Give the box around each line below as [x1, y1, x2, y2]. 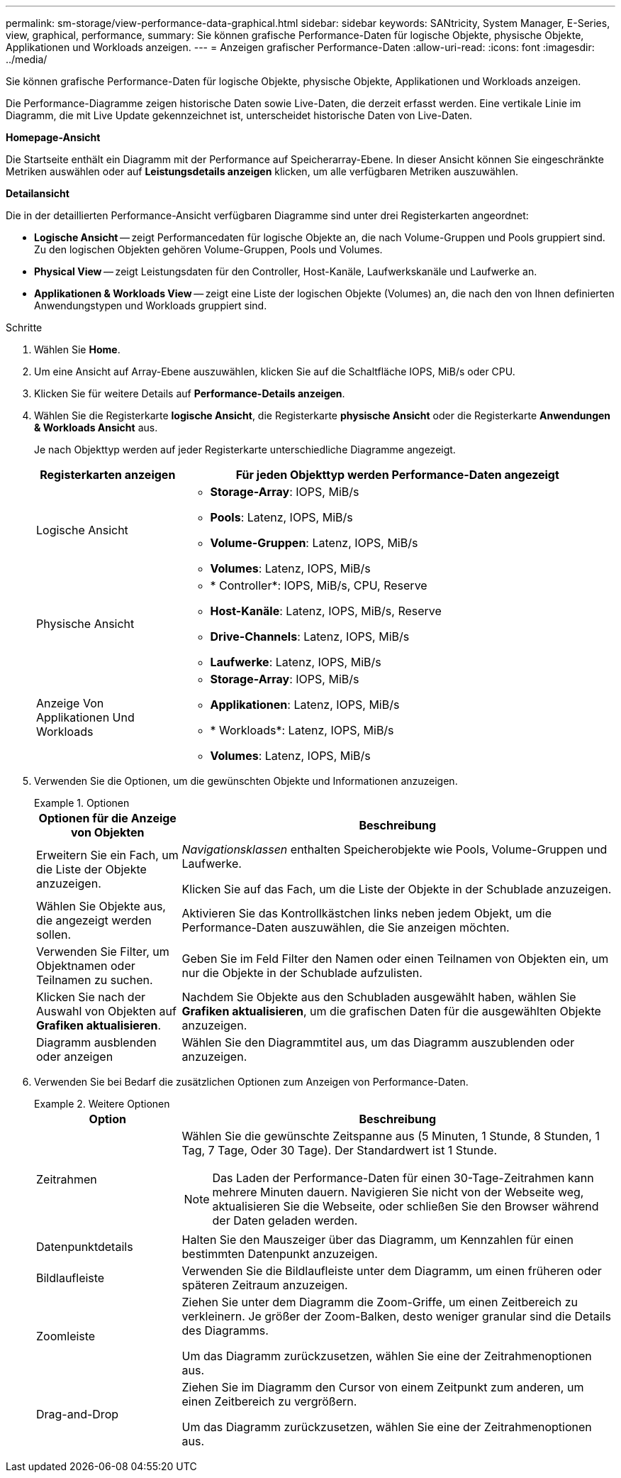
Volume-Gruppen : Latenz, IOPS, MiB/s [210, 536, 418, 550]
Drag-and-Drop [36, 1407, 119, 1421]
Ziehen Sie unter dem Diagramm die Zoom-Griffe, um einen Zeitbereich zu [181, 1295, 578, 1309]
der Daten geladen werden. [212, 1213, 358, 1228]
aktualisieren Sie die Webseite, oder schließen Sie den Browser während [212, 1199, 599, 1213]
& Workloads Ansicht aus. [34, 421, 158, 434]
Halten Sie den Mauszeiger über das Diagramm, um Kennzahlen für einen [181, 1232, 574, 1247]
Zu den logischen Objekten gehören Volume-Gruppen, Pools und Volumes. [34, 243, 383, 255]
